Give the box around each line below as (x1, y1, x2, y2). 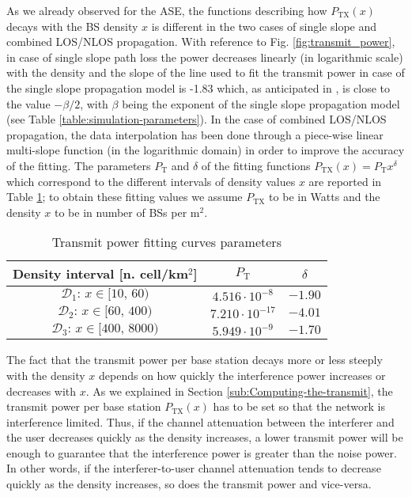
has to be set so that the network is (213, 398, 385, 415)
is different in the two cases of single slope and (151, 17, 377, 34)
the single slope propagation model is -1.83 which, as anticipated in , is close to (6, 79, 391, 96)
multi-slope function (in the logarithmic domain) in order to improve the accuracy (6, 142, 405, 158)
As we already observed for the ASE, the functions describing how (6, 2, 327, 18)
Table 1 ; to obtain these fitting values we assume (6, 188, 243, 205)
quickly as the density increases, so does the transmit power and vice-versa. (6, 476, 372, 492)
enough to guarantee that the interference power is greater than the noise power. (6, 444, 397, 461)
